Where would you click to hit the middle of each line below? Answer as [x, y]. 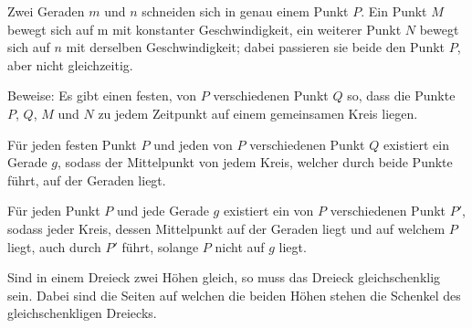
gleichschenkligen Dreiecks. [82, 313]
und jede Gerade [163, 211]
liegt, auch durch [54, 246]
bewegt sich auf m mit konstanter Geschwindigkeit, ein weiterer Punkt [205, 29]
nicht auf [240, 246]
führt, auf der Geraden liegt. [87, 180]
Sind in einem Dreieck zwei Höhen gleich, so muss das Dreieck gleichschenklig [224, 277]
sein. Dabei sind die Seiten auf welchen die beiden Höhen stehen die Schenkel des [234, 295]
